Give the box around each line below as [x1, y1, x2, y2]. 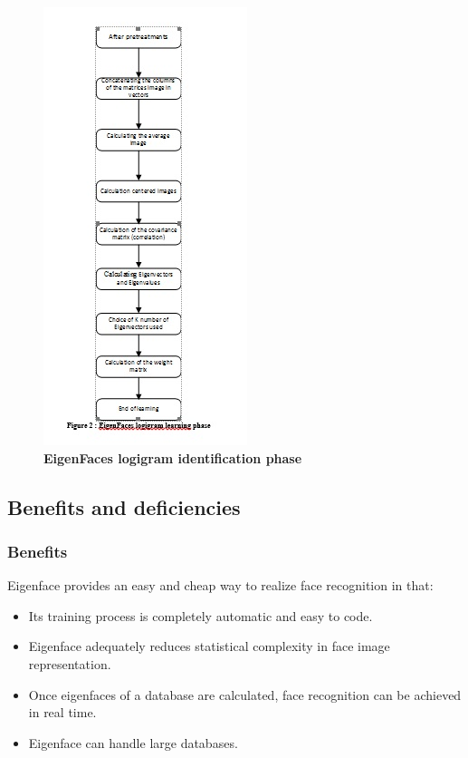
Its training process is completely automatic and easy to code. [28, 606, 373, 625]
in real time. [28, 703, 97, 722]
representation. [28, 654, 111, 673]
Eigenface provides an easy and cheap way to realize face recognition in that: [7, 576, 434, 595]
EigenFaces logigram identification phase [43, 448, 302, 467]
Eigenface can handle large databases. [28, 733, 238, 752]
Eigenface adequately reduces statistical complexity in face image [28, 637, 390, 656]
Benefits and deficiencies [7, 492, 241, 520]
